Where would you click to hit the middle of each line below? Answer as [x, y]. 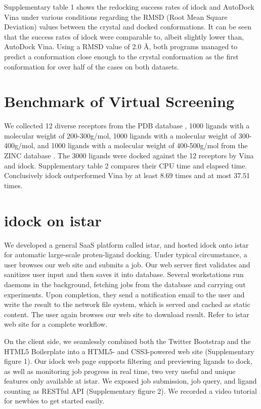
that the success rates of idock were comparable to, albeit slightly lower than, [124, 36]
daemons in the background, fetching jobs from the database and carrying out [125, 284]
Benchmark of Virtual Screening [119, 101]
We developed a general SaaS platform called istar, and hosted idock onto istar [126, 244]
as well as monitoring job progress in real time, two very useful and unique [120, 371]
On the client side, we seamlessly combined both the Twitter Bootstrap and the [127, 341]
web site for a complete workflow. [56, 324]
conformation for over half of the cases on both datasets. [92, 66]
